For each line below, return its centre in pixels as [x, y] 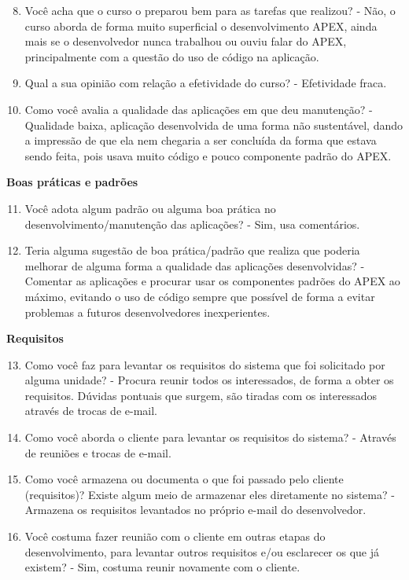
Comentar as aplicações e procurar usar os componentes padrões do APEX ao [212, 281]
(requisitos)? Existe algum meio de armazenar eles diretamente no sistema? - [210, 494]
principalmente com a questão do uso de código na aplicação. [172, 56]
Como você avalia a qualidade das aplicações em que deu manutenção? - [199, 109]
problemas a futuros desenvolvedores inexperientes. [147, 312]
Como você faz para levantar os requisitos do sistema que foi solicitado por [205, 364]
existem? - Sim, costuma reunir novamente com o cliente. [162, 567]
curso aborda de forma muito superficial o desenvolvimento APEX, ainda [201, 26]
